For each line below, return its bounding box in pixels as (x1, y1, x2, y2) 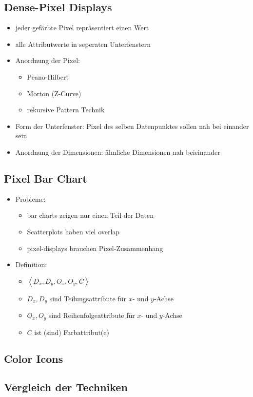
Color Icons (4, 351, 63, 366)
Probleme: (15, 193, 46, 204)
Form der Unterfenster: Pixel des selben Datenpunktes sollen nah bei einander (15, 121, 249, 131)
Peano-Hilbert (27, 71, 69, 82)
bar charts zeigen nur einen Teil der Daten (27, 210, 154, 220)
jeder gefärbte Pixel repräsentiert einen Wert (15, 22, 149, 33)
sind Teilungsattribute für (49, 293, 127, 303)
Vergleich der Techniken (4, 379, 128, 395)
